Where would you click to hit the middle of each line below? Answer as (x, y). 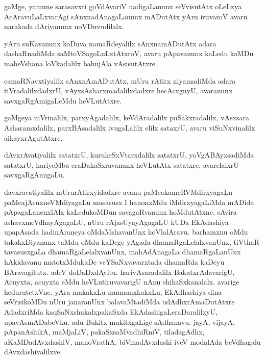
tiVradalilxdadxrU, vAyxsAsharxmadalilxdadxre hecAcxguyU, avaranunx (118, 91)
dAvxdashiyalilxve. (33, 352)
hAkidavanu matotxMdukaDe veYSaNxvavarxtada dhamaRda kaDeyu (114, 262)
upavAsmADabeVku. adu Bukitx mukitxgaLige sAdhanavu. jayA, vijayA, (119, 322)
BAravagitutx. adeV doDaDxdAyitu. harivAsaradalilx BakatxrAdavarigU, (119, 272)
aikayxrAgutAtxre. (33, 137)
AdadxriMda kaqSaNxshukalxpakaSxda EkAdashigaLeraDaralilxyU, (111, 312)
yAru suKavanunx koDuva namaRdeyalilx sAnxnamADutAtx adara (110, 43)
